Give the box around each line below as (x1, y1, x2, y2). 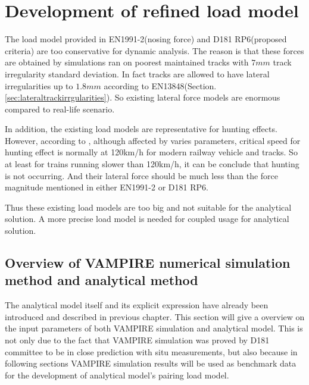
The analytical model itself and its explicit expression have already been (5, 299, 269, 311)
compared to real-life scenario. (5, 102, 115, 115)
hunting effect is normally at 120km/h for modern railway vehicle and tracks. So (5, 146, 298, 158)
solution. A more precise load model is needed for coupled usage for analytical (5, 212, 289, 225)
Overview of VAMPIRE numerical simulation (5, 253, 291, 272)
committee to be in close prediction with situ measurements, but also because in (5, 345, 298, 358)
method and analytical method (5, 271, 198, 289)
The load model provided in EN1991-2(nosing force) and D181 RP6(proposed (5, 33, 287, 45)
